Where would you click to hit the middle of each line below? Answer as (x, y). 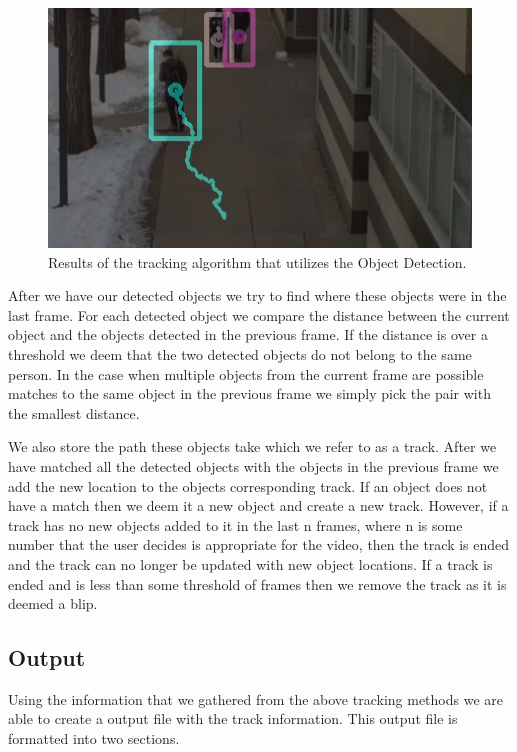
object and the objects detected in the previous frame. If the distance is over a (248, 334)
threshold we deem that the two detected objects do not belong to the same (240, 353)
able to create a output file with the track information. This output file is (233, 718)
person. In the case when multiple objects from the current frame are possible (246, 373)
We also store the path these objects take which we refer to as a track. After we (252, 446)
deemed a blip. (53, 603)
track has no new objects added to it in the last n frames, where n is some (235, 524)
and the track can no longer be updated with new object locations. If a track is (250, 563)
